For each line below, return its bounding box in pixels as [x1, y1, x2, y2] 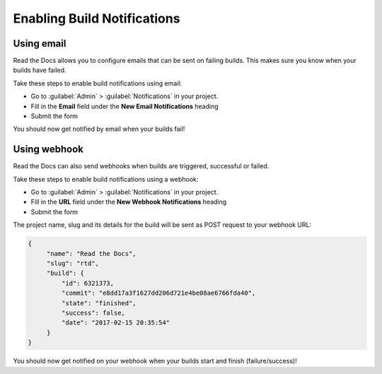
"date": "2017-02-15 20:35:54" [61, 319, 170, 327]
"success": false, [61, 308, 125, 317]
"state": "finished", [61, 299, 137, 307]
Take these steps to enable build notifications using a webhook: [13, 175, 199, 183]
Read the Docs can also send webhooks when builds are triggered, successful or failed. [13, 162, 270, 170]
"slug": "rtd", [46, 259, 99, 268]
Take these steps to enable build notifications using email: [13, 78, 183, 88]
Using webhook [13, 144, 84, 156]
